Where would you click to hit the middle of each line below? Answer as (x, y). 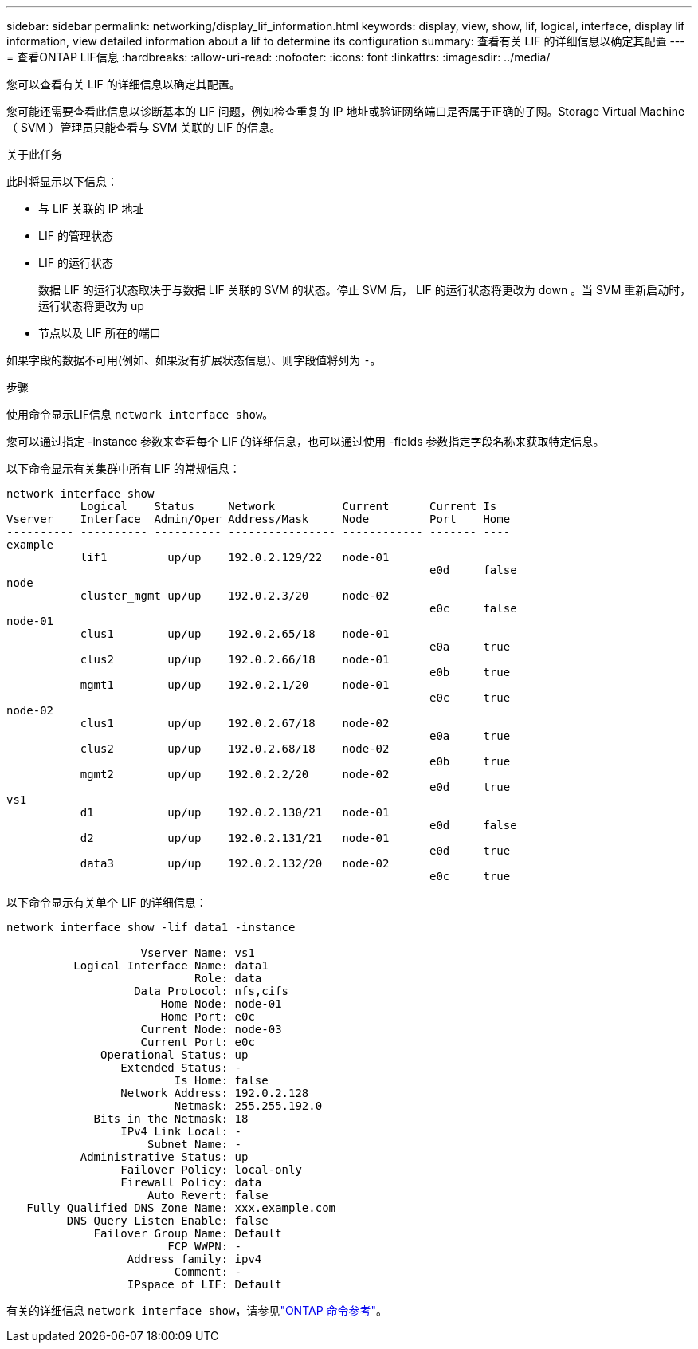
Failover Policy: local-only (211, 1170)
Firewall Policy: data (191, 1182)
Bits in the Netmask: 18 (171, 1119)
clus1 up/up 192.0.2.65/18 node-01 (235, 634)
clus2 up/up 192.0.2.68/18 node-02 (235, 749)
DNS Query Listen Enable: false (167, 1221)
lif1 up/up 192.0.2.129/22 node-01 (235, 557)
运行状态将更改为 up (91, 306)
